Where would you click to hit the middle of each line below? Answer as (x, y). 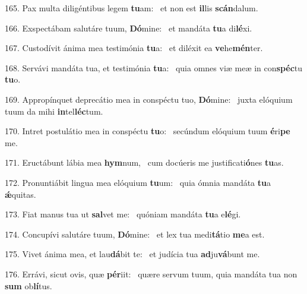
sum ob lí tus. (29, 285)
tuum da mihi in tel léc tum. (54, 111)
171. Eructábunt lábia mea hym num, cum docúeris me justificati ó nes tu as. (144, 162)
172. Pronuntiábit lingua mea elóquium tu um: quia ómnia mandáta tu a (138, 182)
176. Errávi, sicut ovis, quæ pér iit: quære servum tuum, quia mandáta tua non (151, 274)
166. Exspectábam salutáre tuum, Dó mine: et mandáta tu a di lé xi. (129, 28)
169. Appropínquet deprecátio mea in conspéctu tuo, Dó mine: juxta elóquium (149, 99)
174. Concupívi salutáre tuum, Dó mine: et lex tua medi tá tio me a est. (135, 234)
